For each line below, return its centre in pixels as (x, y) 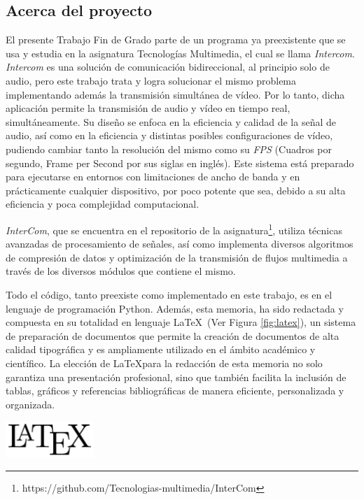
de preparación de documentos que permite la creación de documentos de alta (173, 335)
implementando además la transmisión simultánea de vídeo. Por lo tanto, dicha (175, 94)
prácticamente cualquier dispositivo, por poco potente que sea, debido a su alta (176, 190)
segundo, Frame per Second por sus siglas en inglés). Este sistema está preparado (180, 163)
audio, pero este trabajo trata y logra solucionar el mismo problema (151, 80)
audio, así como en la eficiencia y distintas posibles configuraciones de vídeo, (169, 135)
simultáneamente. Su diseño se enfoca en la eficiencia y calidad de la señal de (171, 121)
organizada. (30, 404)
